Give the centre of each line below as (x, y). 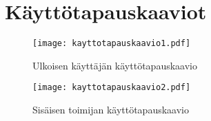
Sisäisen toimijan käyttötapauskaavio (111, 110)
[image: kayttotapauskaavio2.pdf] (112, 88)
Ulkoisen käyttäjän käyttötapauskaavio (115, 65)
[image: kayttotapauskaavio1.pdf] (112, 44)
